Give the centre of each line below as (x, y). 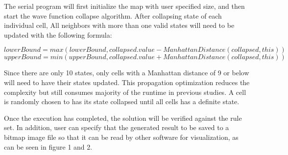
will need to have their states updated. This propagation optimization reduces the (127, 82)
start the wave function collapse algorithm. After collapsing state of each (113, 15)
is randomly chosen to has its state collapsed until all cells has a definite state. (122, 101)
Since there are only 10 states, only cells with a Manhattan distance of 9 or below (127, 73)
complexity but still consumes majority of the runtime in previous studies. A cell (125, 92)
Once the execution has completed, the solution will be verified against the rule (123, 118)
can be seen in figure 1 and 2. (48, 146)
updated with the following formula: (58, 34)
